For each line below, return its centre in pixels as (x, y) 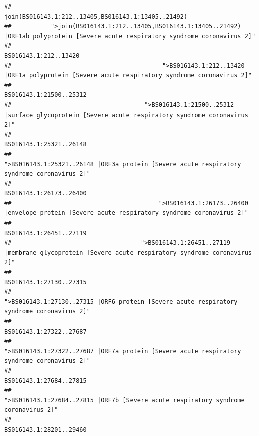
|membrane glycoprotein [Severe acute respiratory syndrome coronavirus (128, 252)
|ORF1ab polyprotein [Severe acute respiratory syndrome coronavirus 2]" (130, 36)
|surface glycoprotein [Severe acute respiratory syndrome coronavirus (126, 115)
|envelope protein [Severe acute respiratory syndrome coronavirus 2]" (126, 213)
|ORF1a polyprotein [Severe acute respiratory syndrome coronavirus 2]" (128, 76)
